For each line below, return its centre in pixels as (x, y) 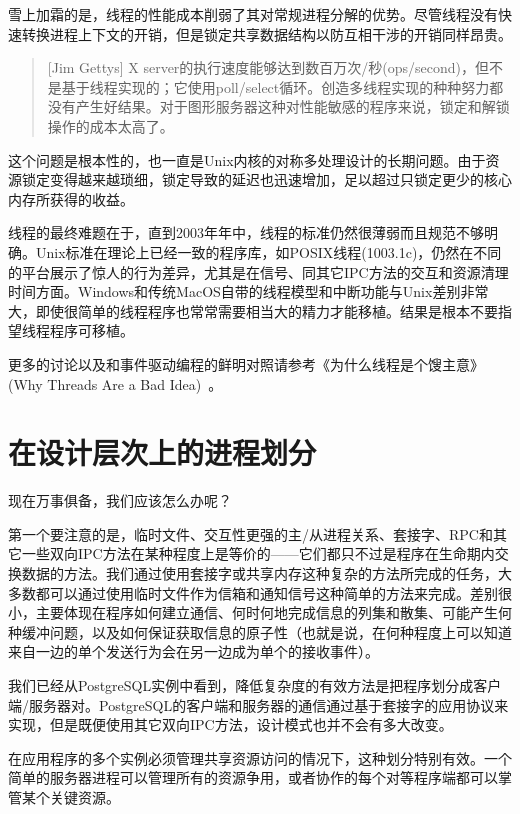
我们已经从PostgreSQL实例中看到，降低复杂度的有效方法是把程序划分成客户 (255, 684)
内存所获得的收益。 (71, 198)
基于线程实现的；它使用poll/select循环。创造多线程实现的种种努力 (275, 86)
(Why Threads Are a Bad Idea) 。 (115, 383)
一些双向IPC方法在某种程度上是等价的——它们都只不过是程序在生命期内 (258, 553)
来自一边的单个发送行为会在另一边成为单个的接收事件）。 (193, 651)
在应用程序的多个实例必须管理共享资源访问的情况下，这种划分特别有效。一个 (260, 757)
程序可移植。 (91, 330)
